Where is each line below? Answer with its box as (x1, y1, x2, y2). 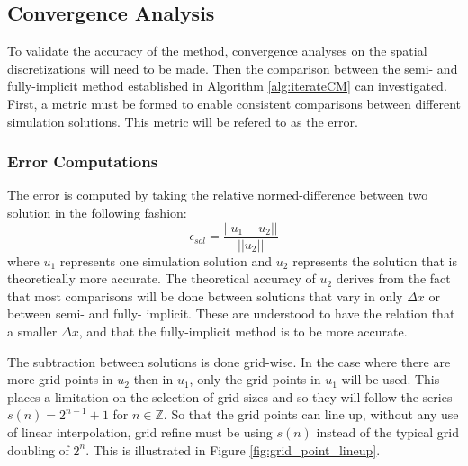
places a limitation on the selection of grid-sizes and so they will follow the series (7, 387, 453, 406)
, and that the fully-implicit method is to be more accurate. (78, 322, 408, 341)
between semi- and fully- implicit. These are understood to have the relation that (7, 304, 455, 323)
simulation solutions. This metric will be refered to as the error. (7, 112, 358, 130)
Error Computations (7, 150, 158, 173)
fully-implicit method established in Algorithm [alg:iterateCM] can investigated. (7, 76, 447, 95)
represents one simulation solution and (59, 251, 273, 270)
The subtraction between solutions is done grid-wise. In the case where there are (7, 352, 451, 371)
